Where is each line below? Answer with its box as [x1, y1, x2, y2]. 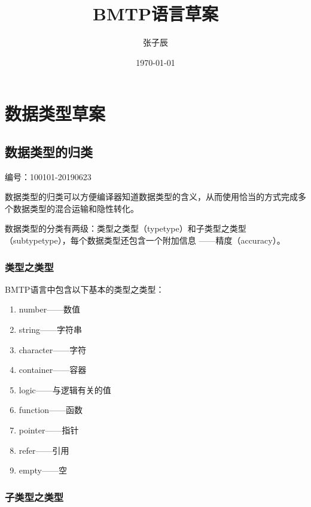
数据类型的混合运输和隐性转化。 [13, 202, 139, 214]
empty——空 [19, 464, 67, 476]
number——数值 [19, 303, 81, 315]
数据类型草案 [5, 101, 106, 126]
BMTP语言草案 [93, 1, 218, 26]
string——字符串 [19, 323, 82, 336]
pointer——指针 [19, 424, 79, 436]
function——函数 [19, 403, 83, 416]
